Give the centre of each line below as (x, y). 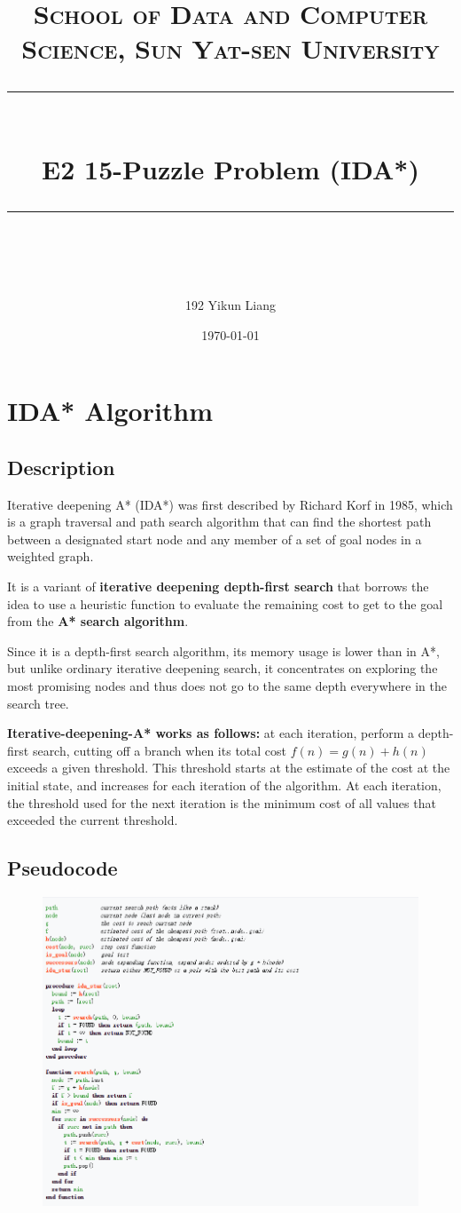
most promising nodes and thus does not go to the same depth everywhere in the (227, 686)
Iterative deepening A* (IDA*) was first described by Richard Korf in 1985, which (230, 504)
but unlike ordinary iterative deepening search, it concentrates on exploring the (223, 668)
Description (61, 467)
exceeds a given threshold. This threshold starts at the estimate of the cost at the (229, 768)
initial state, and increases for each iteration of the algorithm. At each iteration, (224, 785)
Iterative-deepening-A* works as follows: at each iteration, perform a (211, 733)
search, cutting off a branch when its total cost (160, 750)
